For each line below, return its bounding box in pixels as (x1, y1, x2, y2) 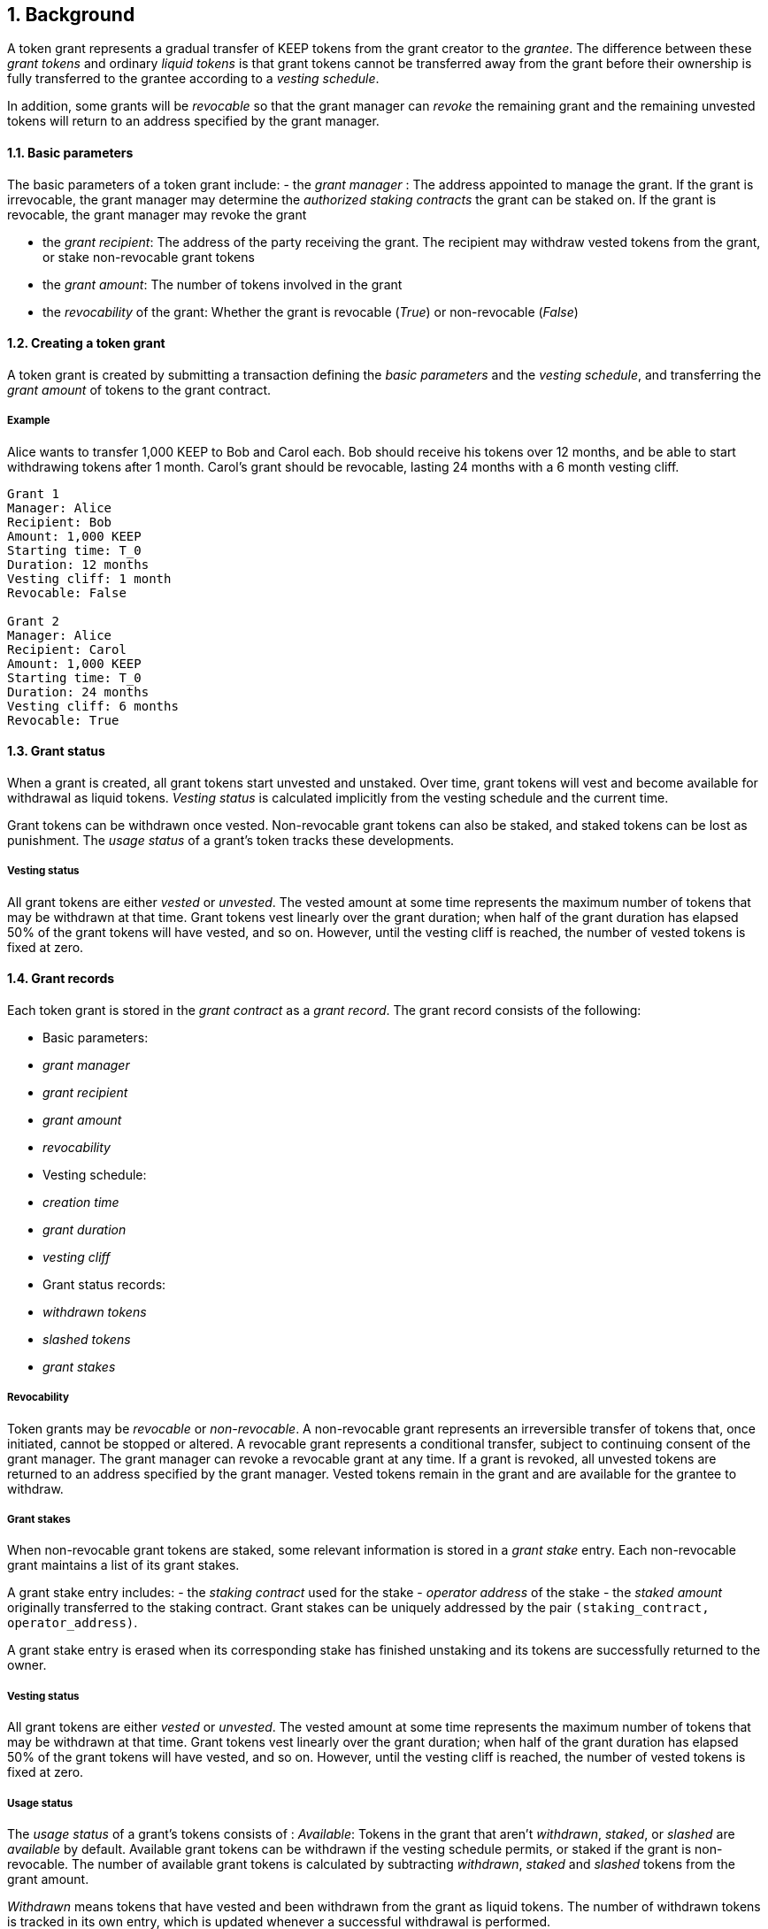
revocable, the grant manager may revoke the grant (7, 206, 307, 222)
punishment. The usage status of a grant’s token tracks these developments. (7, 832, 455, 848)
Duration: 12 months (7, 557, 150, 572)
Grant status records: (42, 1276, 166, 1292)
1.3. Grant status (7, 743, 105, 759)
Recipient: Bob (7, 514, 112, 529)
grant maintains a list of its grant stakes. (7, 1557, 240, 1573)
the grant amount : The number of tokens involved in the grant (42, 276, 403, 292)
